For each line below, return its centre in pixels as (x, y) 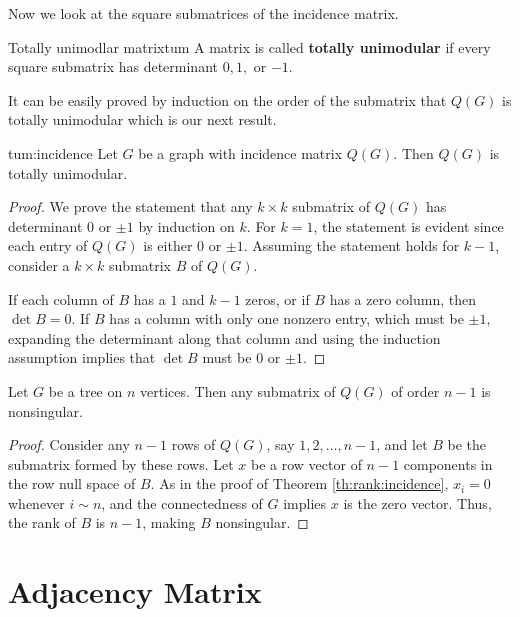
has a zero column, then (402, 298)
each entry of (48, 245)
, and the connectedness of (182, 502)
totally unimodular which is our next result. (142, 119)
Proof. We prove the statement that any (130, 206)
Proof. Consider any (69, 444)
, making (169, 522)
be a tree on (85, 390)
